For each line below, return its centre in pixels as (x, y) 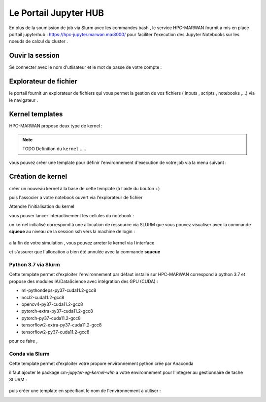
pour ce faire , (23, 341)
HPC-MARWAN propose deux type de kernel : (56, 126)
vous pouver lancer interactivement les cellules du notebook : (72, 215)
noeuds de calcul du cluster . (39, 41)
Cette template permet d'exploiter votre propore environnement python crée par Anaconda (101, 363)
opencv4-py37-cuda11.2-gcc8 (52, 304)
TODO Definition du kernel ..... (54, 149)
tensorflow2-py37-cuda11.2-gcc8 (55, 332)
